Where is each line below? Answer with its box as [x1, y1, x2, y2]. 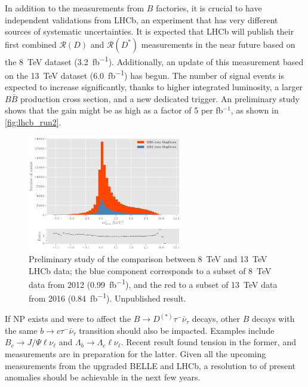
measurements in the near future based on [141, 38, 295, 50]
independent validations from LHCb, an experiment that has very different [5, 13, 278, 26]
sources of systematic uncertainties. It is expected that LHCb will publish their [5, 25, 294, 38]
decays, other [192, 312, 240, 325]
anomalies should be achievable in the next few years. [5, 371, 201, 383]
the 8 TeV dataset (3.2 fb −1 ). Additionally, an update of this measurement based [5, 53, 304, 67]
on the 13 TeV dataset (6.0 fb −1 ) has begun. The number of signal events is [5, 67, 284, 81]
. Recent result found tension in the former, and [121, 336, 296, 348]
